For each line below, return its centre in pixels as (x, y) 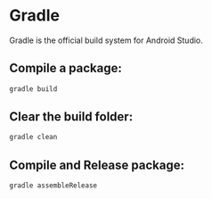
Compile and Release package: (97, 165)
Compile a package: (66, 68)
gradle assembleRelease (53, 186)
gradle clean (33, 137)
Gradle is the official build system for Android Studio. (106, 40)
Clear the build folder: (71, 117)
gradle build (33, 89)
